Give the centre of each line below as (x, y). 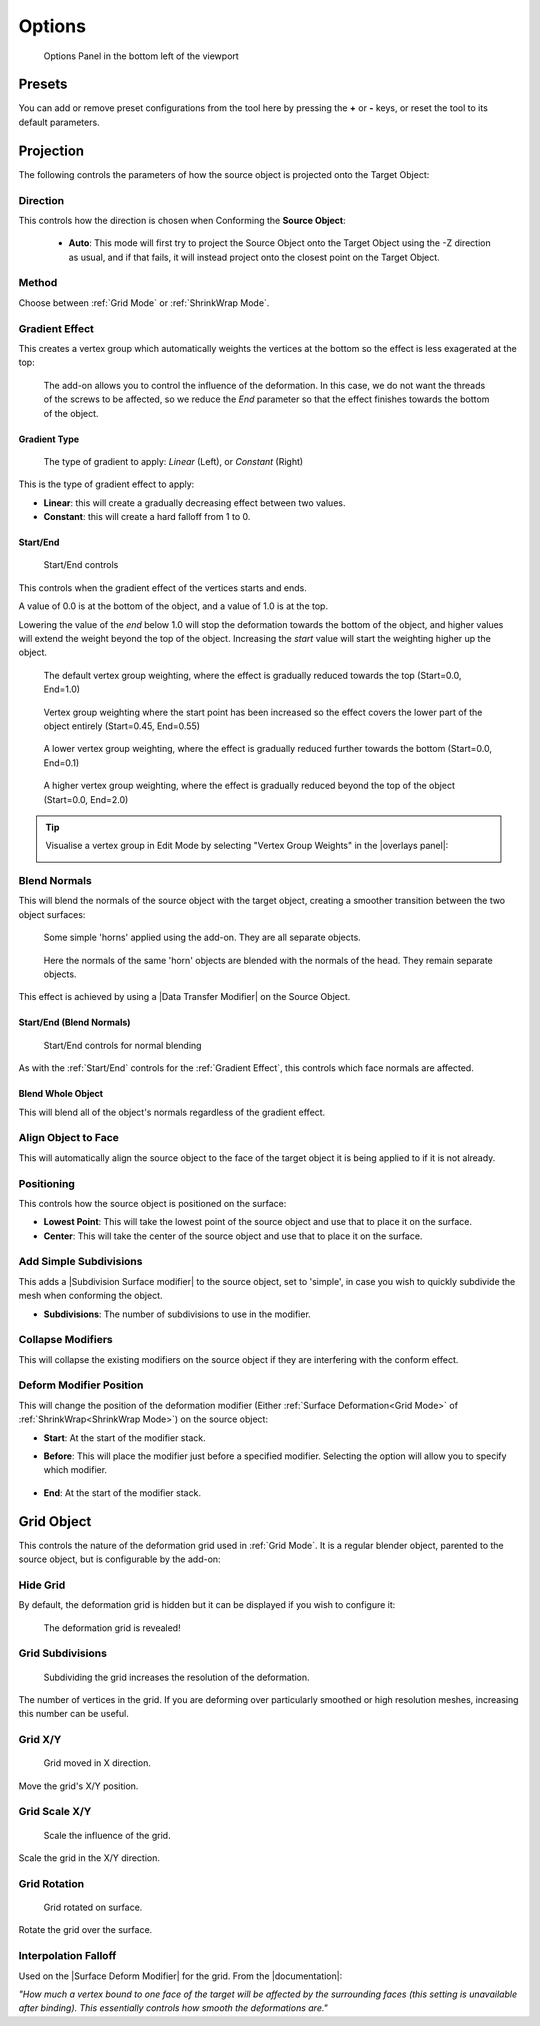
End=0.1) (61, 762)
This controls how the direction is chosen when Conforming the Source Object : (182, 220)
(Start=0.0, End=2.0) (86, 799)
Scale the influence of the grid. (107, 1835)
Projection (51, 150)
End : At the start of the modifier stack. (122, 1492)
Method (38, 283)
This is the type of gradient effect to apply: (106, 484)
